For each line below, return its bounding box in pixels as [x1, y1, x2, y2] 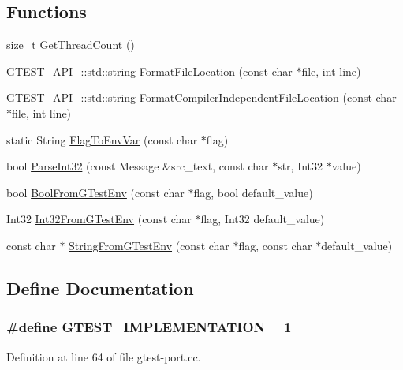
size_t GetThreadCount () [6, 36, 135, 53]
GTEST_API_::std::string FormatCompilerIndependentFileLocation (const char [6, 89, 397, 106]
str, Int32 [278, 158, 323, 174]
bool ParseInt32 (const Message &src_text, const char [6, 158, 269, 174]
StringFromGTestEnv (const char [69, 237, 229, 253]
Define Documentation [6, 275, 194, 300]
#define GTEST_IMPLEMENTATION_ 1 [6, 317, 292, 337]
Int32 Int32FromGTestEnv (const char [6, 211, 192, 227]
